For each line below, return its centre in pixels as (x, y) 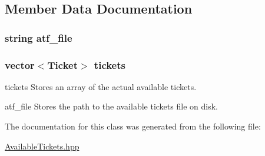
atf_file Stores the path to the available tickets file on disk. (111, 106)
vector (20, 64)
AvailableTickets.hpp (42, 146)
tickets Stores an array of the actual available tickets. (101, 86)
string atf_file (39, 37)
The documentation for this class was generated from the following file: (133, 126)
